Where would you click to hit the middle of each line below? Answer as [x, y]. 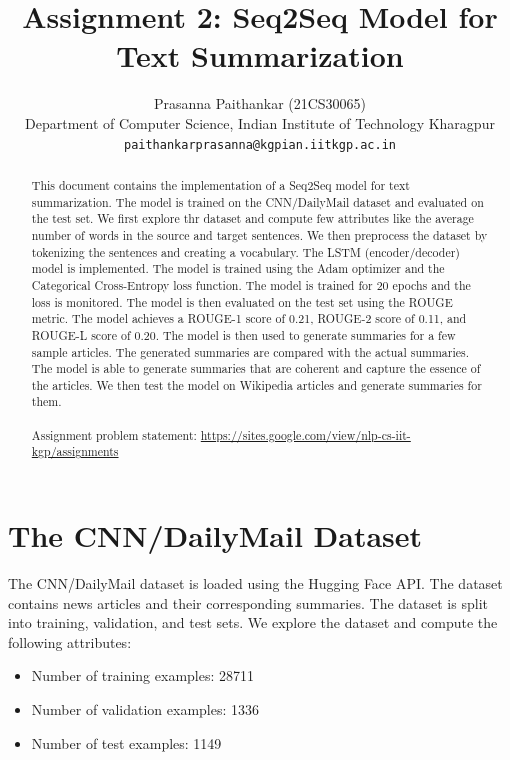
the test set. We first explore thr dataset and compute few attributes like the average [252, 218]
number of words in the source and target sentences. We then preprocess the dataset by [259, 234]
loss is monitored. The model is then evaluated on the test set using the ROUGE [242, 301]
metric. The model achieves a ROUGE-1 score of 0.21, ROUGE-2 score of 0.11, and [249, 318]
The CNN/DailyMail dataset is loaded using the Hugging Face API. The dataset [255, 583]
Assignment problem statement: [114, 434]
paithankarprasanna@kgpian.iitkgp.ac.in [260, 144]
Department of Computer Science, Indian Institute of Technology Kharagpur [260, 122]
